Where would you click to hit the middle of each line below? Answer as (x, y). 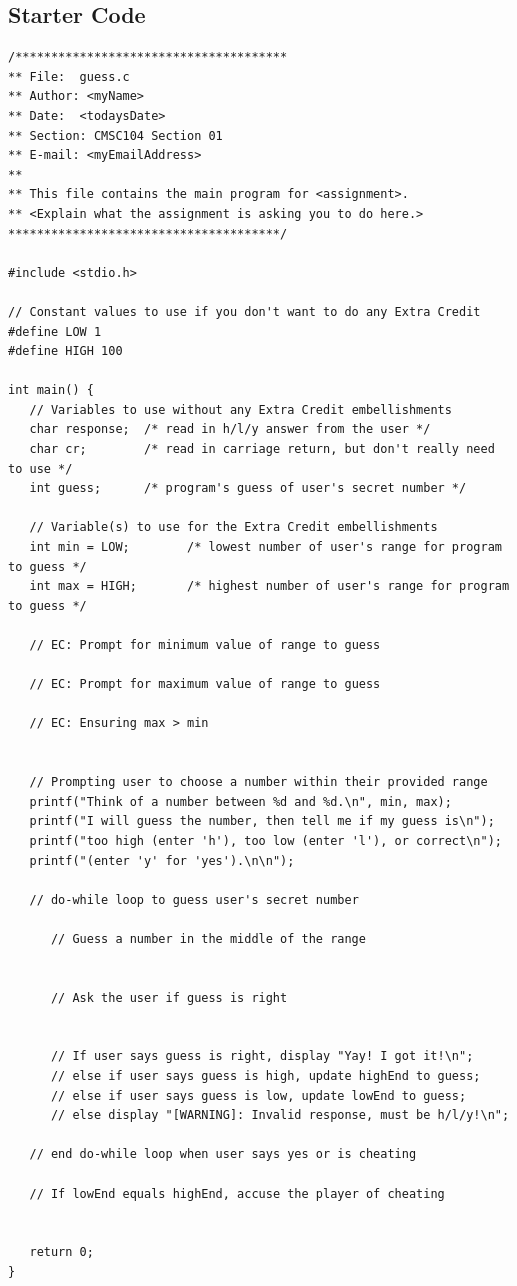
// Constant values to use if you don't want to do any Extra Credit (244, 311)
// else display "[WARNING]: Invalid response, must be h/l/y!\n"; (280, 1115)
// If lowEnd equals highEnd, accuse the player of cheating (237, 1193)
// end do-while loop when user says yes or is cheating (223, 1154)
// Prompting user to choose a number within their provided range (258, 782)
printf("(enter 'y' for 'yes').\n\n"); (162, 860)
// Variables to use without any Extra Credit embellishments (240, 409)
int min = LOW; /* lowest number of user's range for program (265, 547)
